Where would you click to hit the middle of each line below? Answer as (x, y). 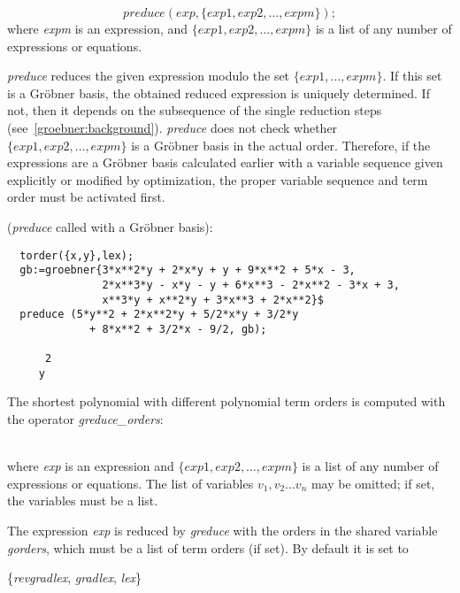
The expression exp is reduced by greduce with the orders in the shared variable (222, 530)
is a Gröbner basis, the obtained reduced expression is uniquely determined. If (218, 92)
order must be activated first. (86, 197)
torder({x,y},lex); (77, 255)
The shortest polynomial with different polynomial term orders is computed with (226, 401)
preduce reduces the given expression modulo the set (149, 76)
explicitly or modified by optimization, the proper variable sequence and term (218, 179)
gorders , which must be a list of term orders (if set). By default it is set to (208, 547)
